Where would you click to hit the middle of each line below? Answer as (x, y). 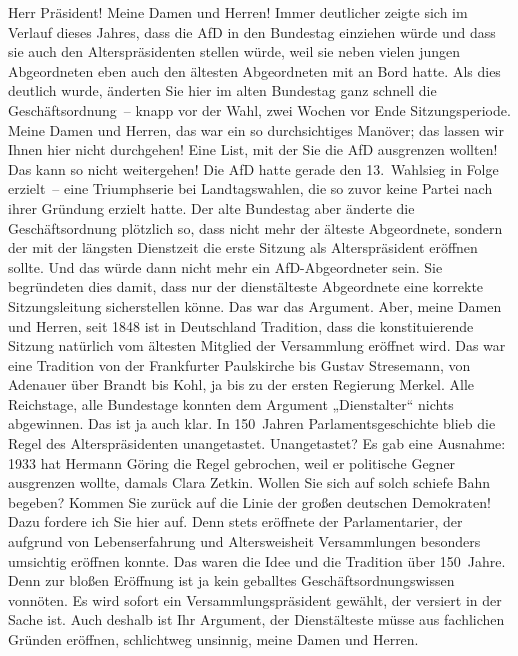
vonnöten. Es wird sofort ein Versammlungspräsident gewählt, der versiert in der (255, 599)
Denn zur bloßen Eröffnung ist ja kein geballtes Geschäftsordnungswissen (231, 580)
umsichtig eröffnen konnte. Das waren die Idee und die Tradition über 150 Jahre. (257, 560)
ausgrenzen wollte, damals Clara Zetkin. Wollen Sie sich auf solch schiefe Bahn (249, 482)
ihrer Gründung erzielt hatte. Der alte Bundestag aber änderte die (211, 207)
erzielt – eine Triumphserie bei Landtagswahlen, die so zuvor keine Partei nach (250, 188)
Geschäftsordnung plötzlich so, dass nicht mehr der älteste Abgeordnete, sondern (255, 227)
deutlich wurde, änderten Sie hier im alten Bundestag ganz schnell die (222, 90)
